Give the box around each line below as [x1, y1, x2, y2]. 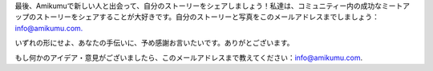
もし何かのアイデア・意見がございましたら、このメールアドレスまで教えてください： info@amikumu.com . [14, 53, 363, 62]
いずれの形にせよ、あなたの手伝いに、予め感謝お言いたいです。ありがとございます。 [14, 38, 294, 48]
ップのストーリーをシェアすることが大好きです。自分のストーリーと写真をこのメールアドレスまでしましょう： [14, 12, 380, 22]
